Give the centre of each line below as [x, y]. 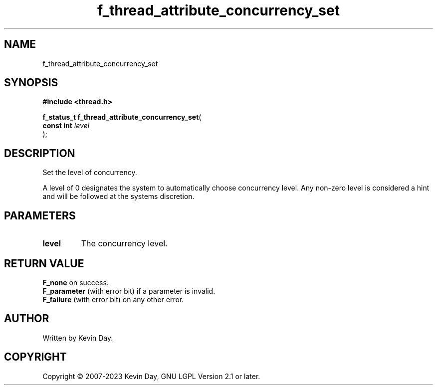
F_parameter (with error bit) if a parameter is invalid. [129, 291]
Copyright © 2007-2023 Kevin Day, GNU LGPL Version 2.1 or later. [151, 376]
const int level [66, 126]
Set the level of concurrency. [90, 173]
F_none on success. [76, 282]
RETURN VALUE [44, 263]
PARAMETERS [40, 215]
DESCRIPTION [40, 153]
